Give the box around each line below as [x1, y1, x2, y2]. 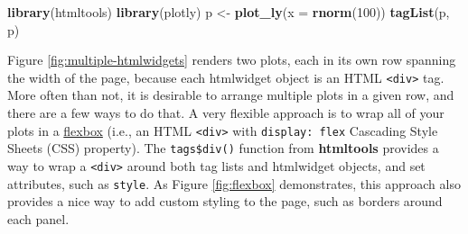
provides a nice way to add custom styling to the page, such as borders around [7, 192, 443, 211]
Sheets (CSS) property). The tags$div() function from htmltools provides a [7, 139, 439, 157]
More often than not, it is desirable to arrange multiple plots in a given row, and [7, 85, 454, 104]
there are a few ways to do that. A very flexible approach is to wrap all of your [7, 103, 445, 122]
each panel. [7, 209, 70, 228]
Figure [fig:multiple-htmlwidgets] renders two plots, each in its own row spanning [7, 50, 456, 69]
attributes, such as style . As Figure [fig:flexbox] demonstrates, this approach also [7, 174, 461, 193]
